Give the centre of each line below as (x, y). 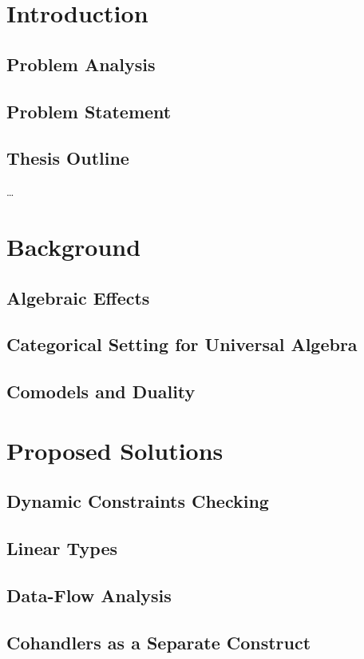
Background (74, 246)
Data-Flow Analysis (89, 595)
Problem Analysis (81, 64)
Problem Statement (89, 111)
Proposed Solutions (115, 450)
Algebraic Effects (78, 297)
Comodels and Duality (101, 391)
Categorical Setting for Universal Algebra (182, 344)
